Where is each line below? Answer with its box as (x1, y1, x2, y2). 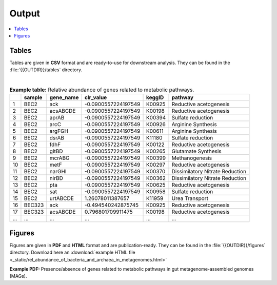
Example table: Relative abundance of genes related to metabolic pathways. (9, 86, 194, 93)
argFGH (49, 128, 69, 135)
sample (24, 94, 43, 101)
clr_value (84, 94, 107, 101)
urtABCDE (49, 195, 74, 202)
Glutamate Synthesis (171, 148, 222, 155)
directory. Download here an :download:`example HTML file (9, 249, 135, 256)
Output (9, 8, 41, 19)
